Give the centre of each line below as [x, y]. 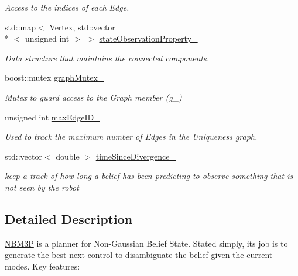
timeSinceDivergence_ [136, 156]
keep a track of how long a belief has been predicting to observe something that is [149, 176]
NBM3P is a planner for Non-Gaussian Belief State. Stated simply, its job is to [146, 243]
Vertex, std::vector [82, 27]
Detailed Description [69, 218]
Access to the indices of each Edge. [67, 7]
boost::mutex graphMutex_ [54, 77]
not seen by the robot [42, 187]
